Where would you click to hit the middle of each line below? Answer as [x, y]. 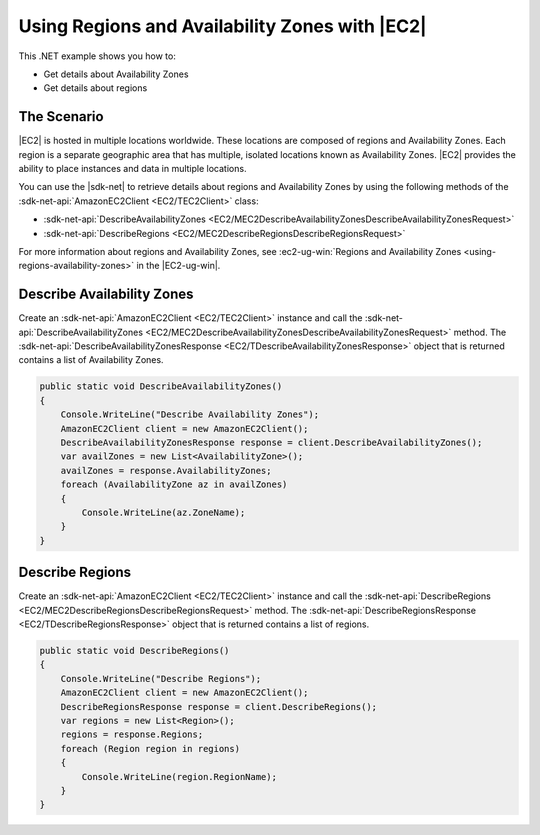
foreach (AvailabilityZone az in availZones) [174, 484]
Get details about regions [95, 88]
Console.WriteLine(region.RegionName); [179, 776]
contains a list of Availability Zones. [91, 360]
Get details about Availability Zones [116, 74]
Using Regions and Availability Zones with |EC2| [222, 26]
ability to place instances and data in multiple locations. [132, 169]
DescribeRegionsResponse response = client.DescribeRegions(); [219, 706]
